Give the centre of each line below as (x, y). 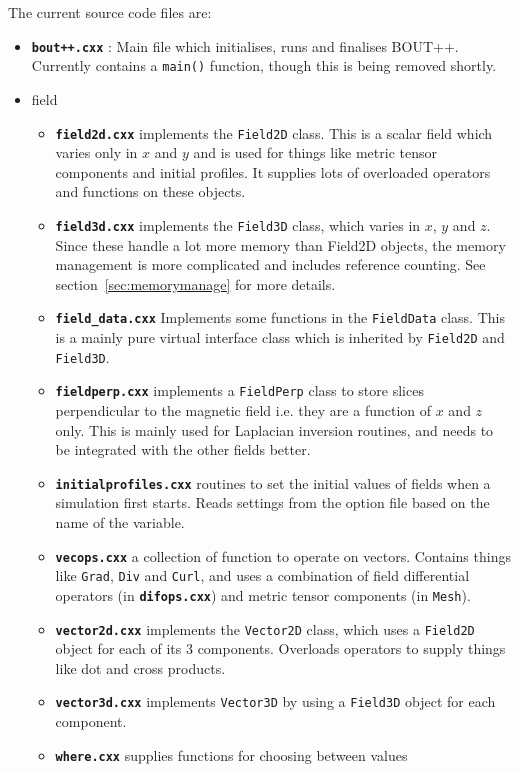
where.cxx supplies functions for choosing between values (231, 754)
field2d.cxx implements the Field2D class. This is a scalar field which (274, 132)
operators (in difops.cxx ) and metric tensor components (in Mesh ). (263, 594)
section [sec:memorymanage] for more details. (195, 283)
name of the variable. (120, 522)
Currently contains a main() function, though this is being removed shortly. (264, 65)
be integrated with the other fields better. (183, 449)
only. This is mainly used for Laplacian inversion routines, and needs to (274, 429)
